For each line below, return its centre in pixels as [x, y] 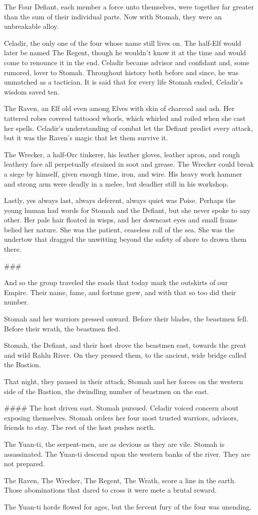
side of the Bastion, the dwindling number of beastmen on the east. [107, 391]
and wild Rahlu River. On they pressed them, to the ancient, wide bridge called [125, 355]
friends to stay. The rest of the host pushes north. [80, 427]
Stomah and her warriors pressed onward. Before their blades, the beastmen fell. [126, 319]
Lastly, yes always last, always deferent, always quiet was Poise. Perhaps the [120, 200]
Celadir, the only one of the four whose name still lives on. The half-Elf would [123, 43]
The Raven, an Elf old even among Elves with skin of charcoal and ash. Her [119, 108]
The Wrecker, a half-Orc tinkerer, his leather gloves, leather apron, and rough [122, 154]
